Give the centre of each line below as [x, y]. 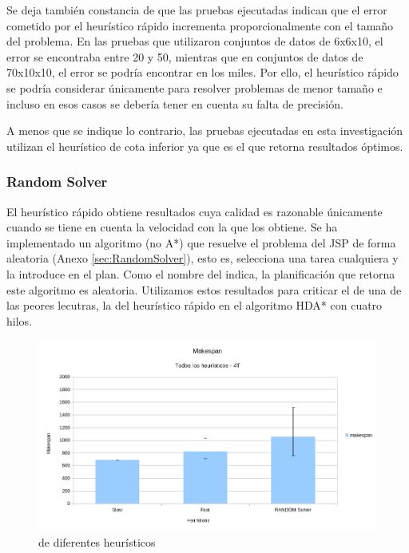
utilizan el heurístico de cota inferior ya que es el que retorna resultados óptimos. [205, 146]
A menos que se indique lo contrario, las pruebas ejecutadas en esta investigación [205, 130]
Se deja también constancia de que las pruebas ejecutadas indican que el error [197, 10]
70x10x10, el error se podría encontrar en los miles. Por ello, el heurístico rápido [203, 72]
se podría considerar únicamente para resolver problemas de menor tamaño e [195, 87]
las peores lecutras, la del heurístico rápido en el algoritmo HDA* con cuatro [195, 305]
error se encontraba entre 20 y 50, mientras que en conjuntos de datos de [185, 56]
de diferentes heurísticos [97, 541]
